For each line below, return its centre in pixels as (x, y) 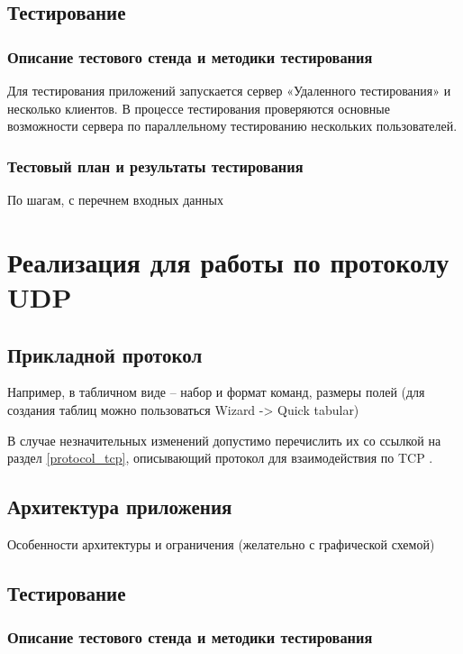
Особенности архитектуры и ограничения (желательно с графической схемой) (221, 543)
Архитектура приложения (120, 507)
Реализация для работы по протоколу (228, 261)
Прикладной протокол (105, 354)
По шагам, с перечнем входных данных (115, 199)
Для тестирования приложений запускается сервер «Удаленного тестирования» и (229, 90)
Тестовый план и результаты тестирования (155, 166)
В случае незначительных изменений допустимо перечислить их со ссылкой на (224, 440)
